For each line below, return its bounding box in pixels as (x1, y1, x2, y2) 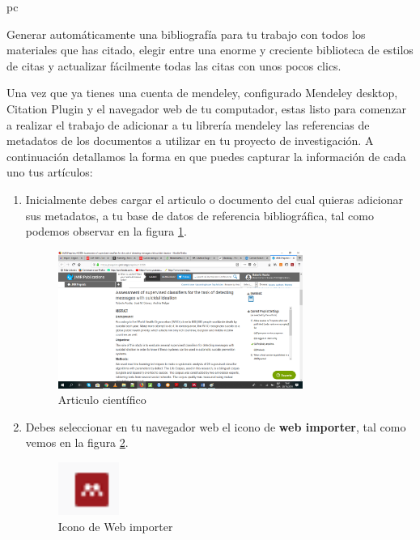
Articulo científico (57, 391, 146, 408)
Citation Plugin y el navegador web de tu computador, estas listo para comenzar (6, 100, 407, 117)
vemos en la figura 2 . (25, 434, 129, 451)
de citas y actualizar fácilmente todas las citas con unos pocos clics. (6, 57, 342, 74)
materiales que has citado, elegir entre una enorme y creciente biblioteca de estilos (6, 41, 414, 58)
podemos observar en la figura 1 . (25, 223, 187, 240)
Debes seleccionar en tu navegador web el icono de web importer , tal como (25, 418, 406, 435)
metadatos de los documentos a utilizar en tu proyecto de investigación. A (6, 132, 374, 149)
